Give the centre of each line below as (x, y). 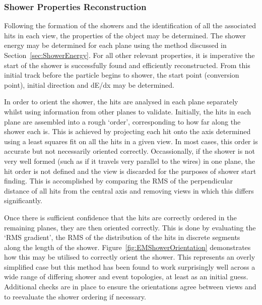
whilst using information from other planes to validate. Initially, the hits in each (128, 111)
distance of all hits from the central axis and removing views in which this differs (129, 190)
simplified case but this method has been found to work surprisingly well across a (130, 266)
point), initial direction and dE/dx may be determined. (89, 84)
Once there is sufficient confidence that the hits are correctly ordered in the (120, 217)
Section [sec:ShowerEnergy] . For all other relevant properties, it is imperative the (129, 55)
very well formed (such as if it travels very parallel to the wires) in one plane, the (129, 161)
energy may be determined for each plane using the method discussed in (115, 45)
